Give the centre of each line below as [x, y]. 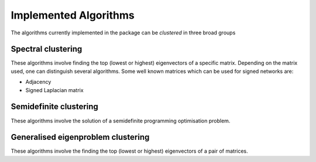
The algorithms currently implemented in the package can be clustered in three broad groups [123, 33]
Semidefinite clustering [55, 107]
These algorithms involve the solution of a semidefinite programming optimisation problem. [121, 121]
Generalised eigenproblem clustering [80, 137]
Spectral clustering [47, 49]
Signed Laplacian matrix [55, 90]
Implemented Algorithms [73, 15]
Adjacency [38, 82]
